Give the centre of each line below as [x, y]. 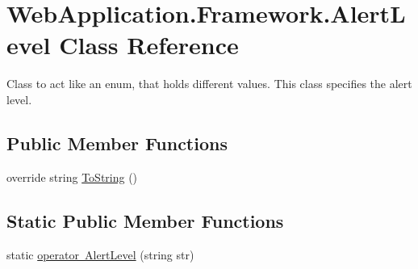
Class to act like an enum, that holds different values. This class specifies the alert [209, 84]
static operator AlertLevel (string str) [100, 254]
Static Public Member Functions [145, 220]
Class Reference [149, 45]
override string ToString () [72, 177]
